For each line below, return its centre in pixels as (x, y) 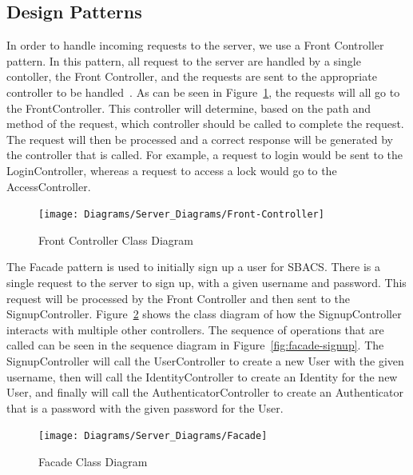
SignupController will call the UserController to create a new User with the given (205, 360)
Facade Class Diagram (93, 461)
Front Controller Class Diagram (116, 239)
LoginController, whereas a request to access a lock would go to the (172, 170)
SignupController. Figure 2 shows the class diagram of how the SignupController (204, 314)
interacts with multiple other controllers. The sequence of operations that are (195, 329)
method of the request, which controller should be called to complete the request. (205, 124)
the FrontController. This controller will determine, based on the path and (189, 108)
